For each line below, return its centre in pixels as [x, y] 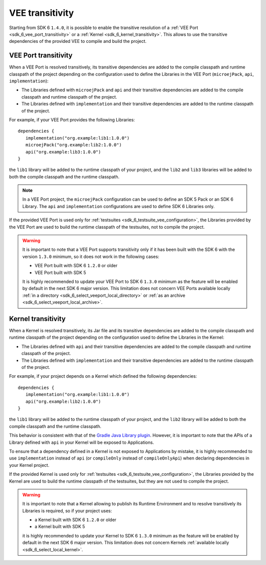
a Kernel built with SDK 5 [60, 527]
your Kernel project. [29, 465]
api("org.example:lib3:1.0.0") [63, 152]
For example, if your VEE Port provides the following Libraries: [72, 120]
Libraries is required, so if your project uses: [67, 511]
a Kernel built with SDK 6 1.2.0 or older [76, 520]
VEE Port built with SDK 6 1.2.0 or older [76, 266]
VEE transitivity [41, 13]
